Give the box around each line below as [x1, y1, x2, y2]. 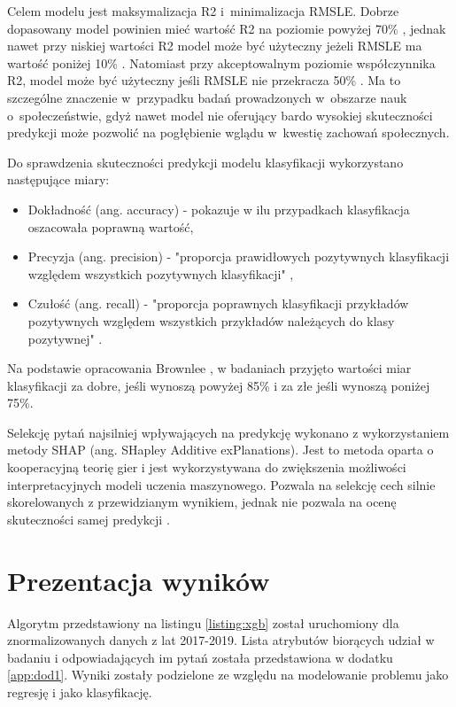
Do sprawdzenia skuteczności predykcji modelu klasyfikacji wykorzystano [7, 152, 404, 171]
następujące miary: [7, 170, 110, 189]
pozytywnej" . [27, 329, 103, 347]
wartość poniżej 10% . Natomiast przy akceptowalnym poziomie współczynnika [7, 53, 436, 72]
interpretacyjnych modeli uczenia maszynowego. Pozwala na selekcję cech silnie [7, 475, 436, 493]
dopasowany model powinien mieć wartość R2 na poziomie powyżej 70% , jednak [7, 19, 446, 37]
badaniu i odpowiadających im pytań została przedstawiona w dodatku [7, 648, 393, 666]
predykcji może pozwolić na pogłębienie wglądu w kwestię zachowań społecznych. [7, 123, 450, 142]
